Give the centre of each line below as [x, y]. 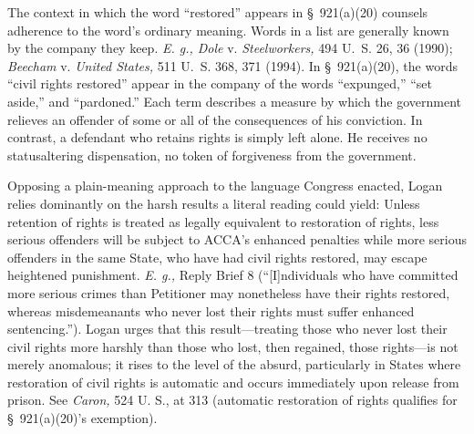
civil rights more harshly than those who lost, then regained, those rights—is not [233, 346]
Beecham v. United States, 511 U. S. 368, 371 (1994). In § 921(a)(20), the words [232, 65]
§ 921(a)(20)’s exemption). [82, 418]
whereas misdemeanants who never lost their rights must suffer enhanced [211, 310]
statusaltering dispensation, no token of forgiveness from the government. [212, 155]
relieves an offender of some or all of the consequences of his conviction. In [215, 119]
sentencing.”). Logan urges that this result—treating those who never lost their [227, 329]
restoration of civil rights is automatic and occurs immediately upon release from [233, 382]
